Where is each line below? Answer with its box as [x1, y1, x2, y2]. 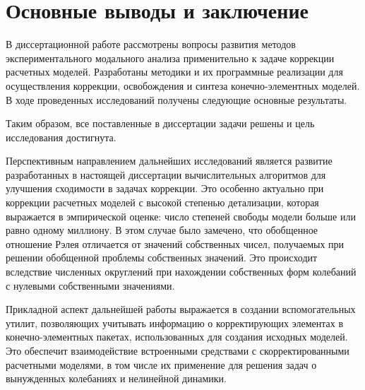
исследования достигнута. [6, 129, 116, 144]
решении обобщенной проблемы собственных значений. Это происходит [6, 250, 318, 265]
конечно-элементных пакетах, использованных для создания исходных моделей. [6, 329, 348, 344]
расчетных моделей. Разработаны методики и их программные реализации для [6, 64, 343, 79]
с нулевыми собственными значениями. [6, 278, 175, 292]
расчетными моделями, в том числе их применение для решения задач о [6, 357, 317, 372]
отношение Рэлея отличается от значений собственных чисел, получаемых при [6, 236, 345, 251]
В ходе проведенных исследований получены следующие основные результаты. [6, 92, 347, 107]
